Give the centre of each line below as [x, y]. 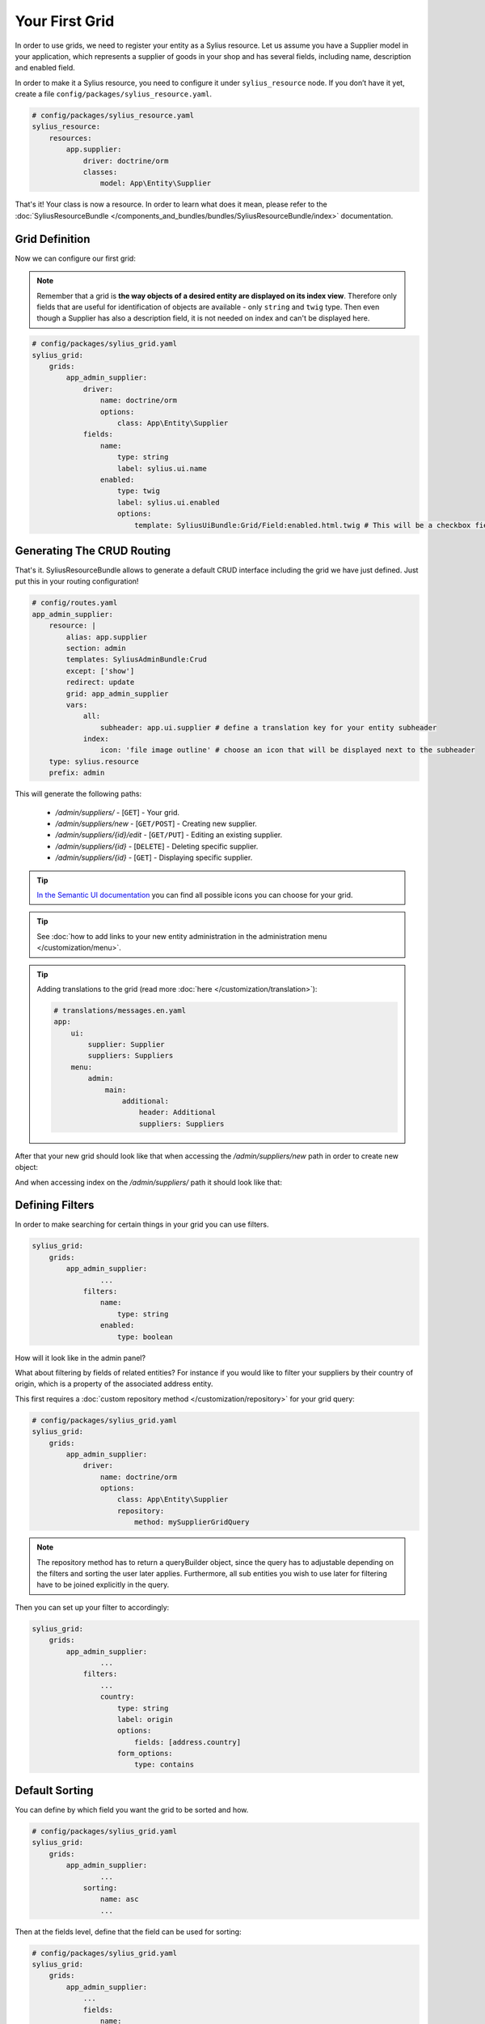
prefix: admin [77, 773]
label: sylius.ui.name [162, 468]
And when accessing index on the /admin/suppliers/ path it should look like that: [149, 1182]
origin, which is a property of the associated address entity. [114, 1384]
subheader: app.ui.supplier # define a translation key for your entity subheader [268, 727]
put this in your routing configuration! [77, 581]
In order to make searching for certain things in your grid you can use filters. [142, 1225]
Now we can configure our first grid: [76, 258]
